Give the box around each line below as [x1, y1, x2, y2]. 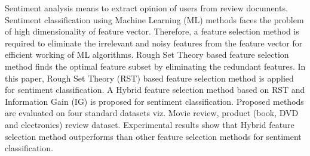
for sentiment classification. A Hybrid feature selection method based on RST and [5, 83, 305, 96]
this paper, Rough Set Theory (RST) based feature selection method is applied [5, 71, 294, 84]
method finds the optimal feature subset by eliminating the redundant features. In [5, 60, 306, 72]
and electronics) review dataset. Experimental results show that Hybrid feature [5, 118, 294, 130]
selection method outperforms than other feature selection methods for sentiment [5, 130, 302, 142]
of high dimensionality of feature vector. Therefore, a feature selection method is [5, 25, 299, 38]
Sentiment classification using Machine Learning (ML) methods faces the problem [5, 13, 304, 26]
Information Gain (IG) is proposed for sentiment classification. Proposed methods [5, 95, 304, 107]
